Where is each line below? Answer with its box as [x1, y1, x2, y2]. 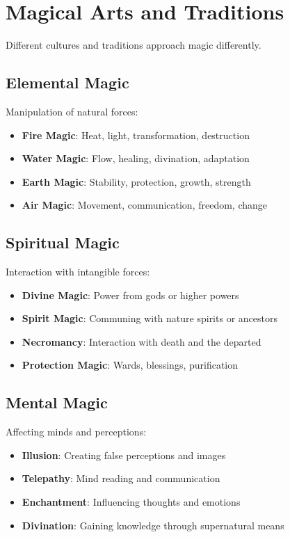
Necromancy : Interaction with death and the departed [22, 334, 261, 348]
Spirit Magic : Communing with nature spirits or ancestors [22, 311, 277, 326]
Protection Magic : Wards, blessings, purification [22, 358, 239, 372]
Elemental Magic [6, 72, 129, 93]
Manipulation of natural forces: [6, 104, 138, 118]
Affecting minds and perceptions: [6, 424, 147, 439]
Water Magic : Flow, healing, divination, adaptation [22, 151, 250, 166]
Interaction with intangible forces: [6, 264, 150, 279]
